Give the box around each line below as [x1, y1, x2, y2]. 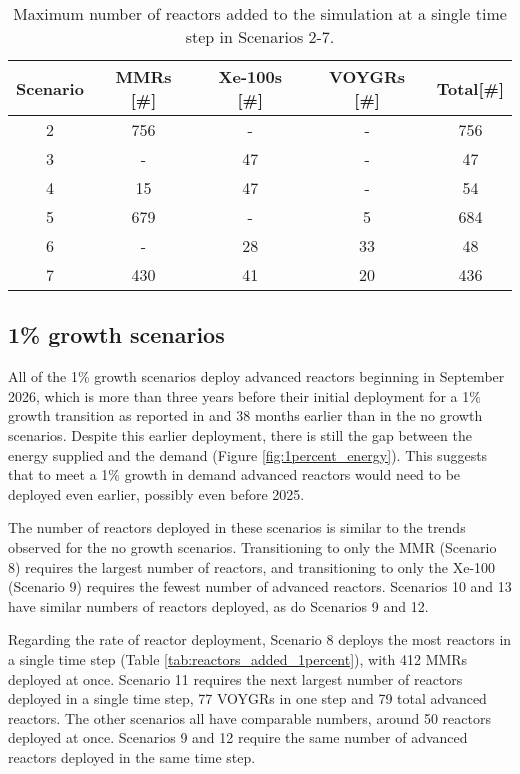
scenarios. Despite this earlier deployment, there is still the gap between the [8, 424, 472, 445]
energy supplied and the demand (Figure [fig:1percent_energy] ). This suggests [8, 444, 488, 465]
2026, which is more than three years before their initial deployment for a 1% [8, 385, 481, 406]
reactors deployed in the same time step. [8, 746, 256, 767]
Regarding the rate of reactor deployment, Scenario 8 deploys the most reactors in [8, 629, 512, 650]
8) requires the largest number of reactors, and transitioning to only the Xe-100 [8, 556, 496, 577]
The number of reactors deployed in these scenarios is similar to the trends [8, 517, 466, 538]
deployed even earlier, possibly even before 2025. [8, 483, 305, 504]
